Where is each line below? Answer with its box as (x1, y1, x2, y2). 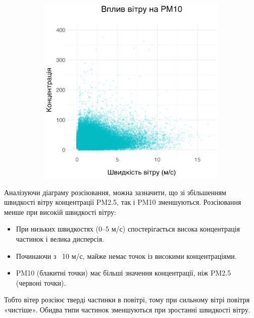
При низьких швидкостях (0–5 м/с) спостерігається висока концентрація (16, 223, 240, 234)
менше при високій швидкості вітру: (4, 206, 116, 217)
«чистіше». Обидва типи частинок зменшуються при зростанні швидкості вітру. (4, 304, 250, 314)
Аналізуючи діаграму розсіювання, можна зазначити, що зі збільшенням (4, 187, 226, 197)
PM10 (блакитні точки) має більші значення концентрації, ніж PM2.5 (16, 267, 231, 278)
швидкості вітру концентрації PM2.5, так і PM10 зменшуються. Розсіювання (4, 197, 241, 207)
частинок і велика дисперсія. (16, 233, 105, 244)
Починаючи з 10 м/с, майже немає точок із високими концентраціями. (16, 250, 237, 261)
